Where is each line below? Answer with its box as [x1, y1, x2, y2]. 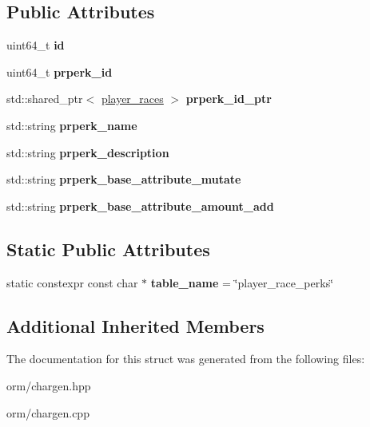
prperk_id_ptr [185, 90, 272, 107]
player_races [101, 90, 164, 107]
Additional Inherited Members [6, 313, 265, 338]
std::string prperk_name [6, 117, 137, 133]
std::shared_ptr [6, 90, 83, 107]
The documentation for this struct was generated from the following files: [6, 350, 365, 367]
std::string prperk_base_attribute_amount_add [6, 197, 274, 214]
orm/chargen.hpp [6, 377, 91, 393]
